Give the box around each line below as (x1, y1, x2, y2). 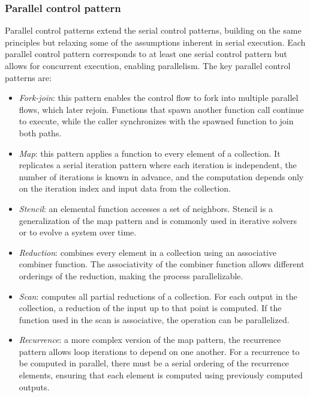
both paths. (19, 126, 62, 139)
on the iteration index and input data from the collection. (19, 182, 231, 195)
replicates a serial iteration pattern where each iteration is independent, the (19, 159, 297, 171)
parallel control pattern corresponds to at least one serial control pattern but (5, 47, 287, 60)
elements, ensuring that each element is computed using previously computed (19, 369, 303, 381)
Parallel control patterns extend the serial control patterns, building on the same (5, 24, 302, 37)
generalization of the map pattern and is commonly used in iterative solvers (19, 214, 297, 226)
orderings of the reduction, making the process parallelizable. (19, 269, 243, 282)
